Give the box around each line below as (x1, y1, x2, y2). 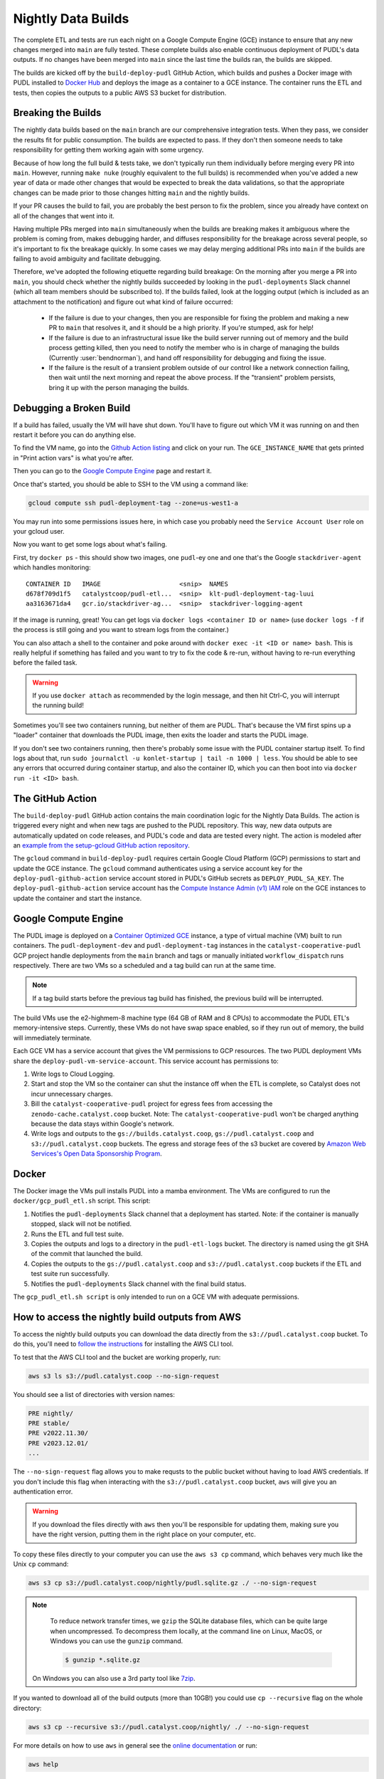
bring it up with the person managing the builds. (48, 383, 190, 391)
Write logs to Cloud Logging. (31, 1070, 115, 1078)
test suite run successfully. (31, 1269, 110, 1278)
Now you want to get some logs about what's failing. (13, 540, 167, 549)
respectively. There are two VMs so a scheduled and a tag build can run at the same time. (13, 961, 277, 969)
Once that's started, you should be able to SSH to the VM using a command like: (13, 480, 249, 488)
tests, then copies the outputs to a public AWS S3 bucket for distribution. (13, 88, 227, 97)
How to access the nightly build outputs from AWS (13, 1311, 242, 1323)
